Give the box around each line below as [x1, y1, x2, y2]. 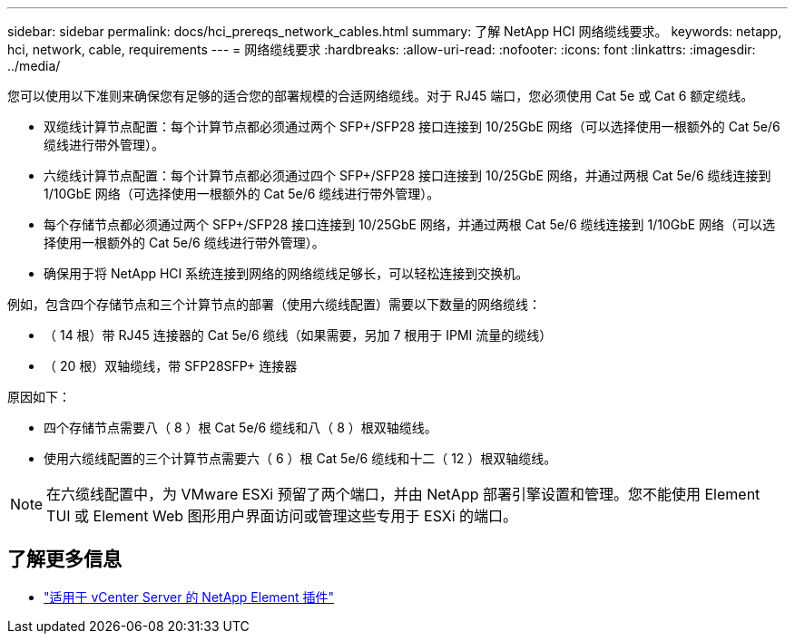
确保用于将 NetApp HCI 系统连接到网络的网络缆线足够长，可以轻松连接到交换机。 [44, 266, 529, 281]
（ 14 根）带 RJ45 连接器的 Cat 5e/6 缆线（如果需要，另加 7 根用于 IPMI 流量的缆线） [44, 327, 553, 343]
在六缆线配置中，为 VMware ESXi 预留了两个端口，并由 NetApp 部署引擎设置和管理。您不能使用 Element [46, 485, 761, 503]
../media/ [7, 58, 61, 73]
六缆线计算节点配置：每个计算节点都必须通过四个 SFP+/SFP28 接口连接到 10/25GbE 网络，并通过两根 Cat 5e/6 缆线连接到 [44, 168, 771, 183]
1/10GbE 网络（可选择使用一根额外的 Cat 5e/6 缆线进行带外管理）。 [44, 186, 440, 201]
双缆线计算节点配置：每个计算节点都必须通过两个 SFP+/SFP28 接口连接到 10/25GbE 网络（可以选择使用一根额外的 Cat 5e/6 [44, 119, 780, 134]
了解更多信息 [7, 548, 122, 571]
